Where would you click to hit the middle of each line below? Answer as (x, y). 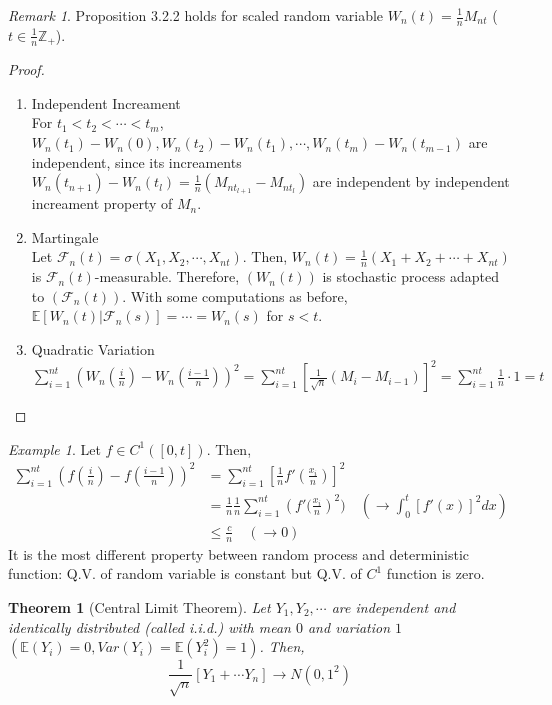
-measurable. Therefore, (167, 276)
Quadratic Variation (93, 349)
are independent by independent (411, 181)
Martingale (65, 236)
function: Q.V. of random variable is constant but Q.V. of (185, 573)
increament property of (102, 203)
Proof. (26, 69)
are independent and (393, 606)
